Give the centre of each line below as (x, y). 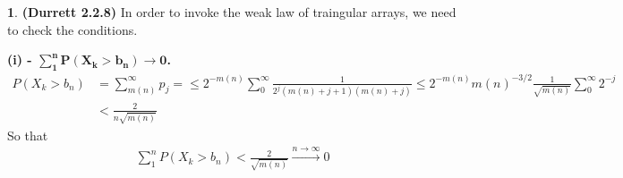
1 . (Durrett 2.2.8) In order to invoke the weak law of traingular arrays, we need (232, 12)
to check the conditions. (73, 29)
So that (28, 135)
